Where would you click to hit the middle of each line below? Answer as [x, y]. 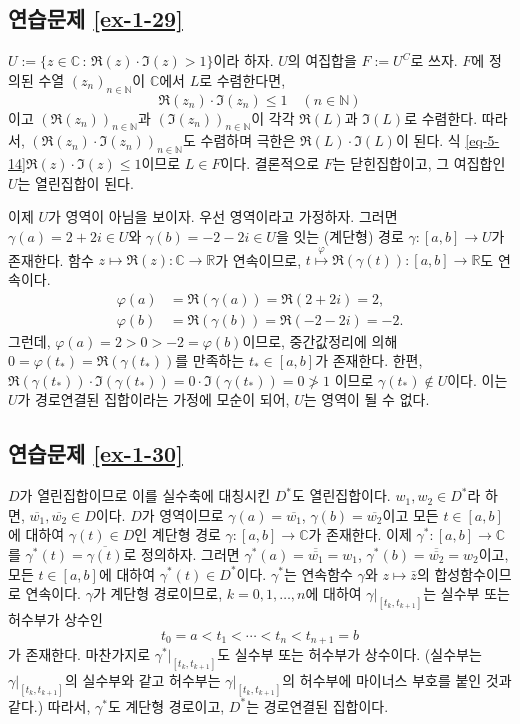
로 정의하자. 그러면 [181, 553]
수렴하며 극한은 [248, 140]
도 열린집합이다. [341, 495]
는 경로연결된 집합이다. [317, 705]
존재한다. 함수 [51, 259]
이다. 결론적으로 [270, 163]
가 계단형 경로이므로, [157, 593]
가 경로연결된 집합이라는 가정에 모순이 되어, [153, 399]
